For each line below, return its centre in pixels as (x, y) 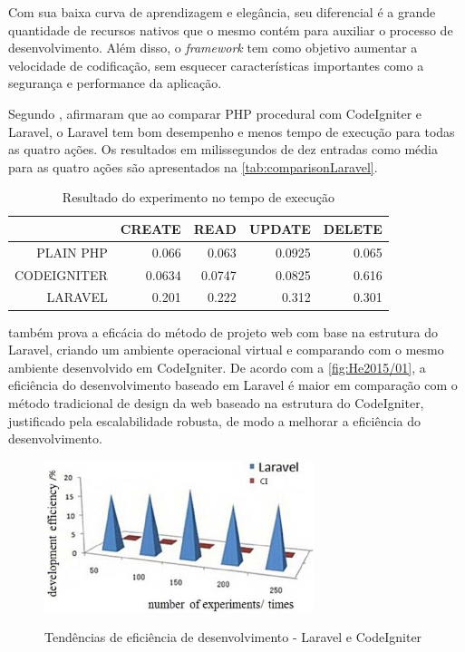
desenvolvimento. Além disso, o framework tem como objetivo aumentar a (213, 48)
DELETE (353, 228)
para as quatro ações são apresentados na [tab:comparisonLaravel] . (193, 166)
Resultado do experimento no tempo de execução (198, 197)
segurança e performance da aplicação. (115, 83)
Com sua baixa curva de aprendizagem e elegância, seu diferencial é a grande (222, 12)
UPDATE (280, 228)
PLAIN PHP (72, 252)
